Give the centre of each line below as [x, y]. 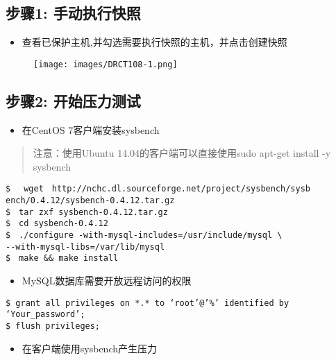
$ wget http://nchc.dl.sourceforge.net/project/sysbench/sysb [158, 189]
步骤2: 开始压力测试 [73, 100]
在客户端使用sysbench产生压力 [90, 348]
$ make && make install [62, 258]
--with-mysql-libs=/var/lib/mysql [85, 247]
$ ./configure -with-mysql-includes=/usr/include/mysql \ [144, 235]
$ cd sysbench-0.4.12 [57, 224]
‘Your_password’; [45, 315]
